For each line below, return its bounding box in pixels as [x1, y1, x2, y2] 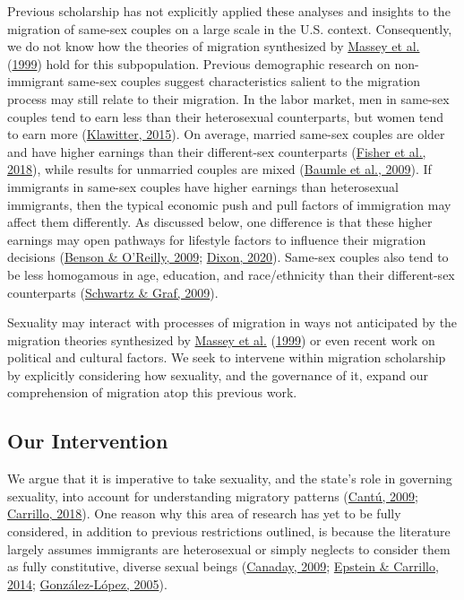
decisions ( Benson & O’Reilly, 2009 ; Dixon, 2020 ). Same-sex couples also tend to [7, 248, 449, 266]
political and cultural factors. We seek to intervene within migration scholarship [7, 348, 446, 367]
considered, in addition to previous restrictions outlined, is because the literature [7, 522, 451, 541]
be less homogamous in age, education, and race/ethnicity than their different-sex [7, 265, 455, 283]
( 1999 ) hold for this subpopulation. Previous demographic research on [7, 54, 391, 73]
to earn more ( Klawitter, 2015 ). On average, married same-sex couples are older [7, 125, 445, 143]
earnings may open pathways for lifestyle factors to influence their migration [7, 230, 426, 248]
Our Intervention [7, 427, 168, 455]
